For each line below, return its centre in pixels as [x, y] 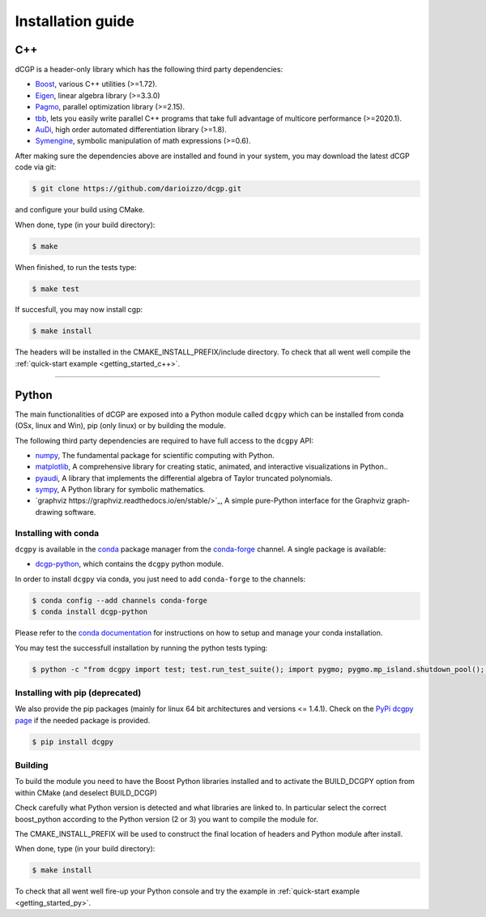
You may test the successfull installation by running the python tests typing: [141, 648]
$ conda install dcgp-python [90, 612]
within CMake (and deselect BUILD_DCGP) [86, 793]
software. [80, 512]
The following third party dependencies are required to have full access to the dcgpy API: [164, 440]
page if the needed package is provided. [83, 720]
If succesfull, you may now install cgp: [79, 310]
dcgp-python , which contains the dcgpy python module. [130, 564]
